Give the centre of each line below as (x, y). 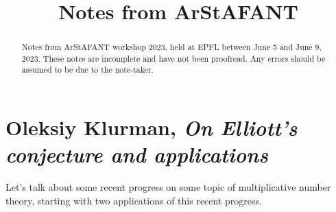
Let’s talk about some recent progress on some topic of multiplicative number (168, 187)
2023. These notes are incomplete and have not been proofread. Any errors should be (173, 58)
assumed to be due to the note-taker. (87, 70)
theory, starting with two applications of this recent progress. (134, 200)
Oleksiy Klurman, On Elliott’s (152, 128)
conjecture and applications (137, 154)
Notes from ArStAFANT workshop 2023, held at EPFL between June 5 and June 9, (171, 47)
